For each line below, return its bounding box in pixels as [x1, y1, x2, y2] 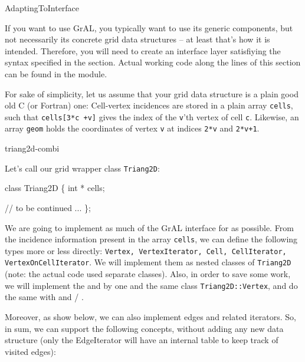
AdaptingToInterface [5, 2, 80, 14]
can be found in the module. [5, 67, 107, 80]
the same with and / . [5, 291, 84, 303]
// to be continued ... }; [5, 201, 91, 213]
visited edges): [5, 345, 56, 357]
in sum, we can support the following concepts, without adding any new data [5, 322, 284, 334]
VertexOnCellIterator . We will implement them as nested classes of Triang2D [5, 256, 291, 268]
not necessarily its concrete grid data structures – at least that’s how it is [5, 33, 270, 45]
